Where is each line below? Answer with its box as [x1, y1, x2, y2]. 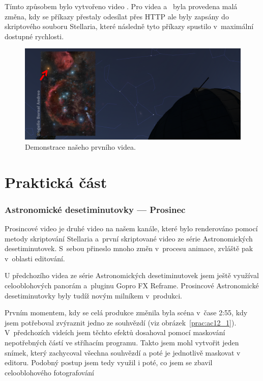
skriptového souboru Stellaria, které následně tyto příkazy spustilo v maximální [5, 21, 254, 32]
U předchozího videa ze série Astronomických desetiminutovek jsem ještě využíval [5, 270, 259, 281]
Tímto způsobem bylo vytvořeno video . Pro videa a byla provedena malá [5, 1, 238, 11]
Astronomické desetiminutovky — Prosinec [5, 203, 186, 215]
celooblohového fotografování [5, 367, 94, 377]
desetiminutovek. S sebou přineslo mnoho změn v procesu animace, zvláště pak [5, 243, 253, 254]
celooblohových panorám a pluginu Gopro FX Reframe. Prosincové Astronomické [5, 280, 259, 290]
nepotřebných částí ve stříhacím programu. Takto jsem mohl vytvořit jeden [5, 337, 239, 347]
